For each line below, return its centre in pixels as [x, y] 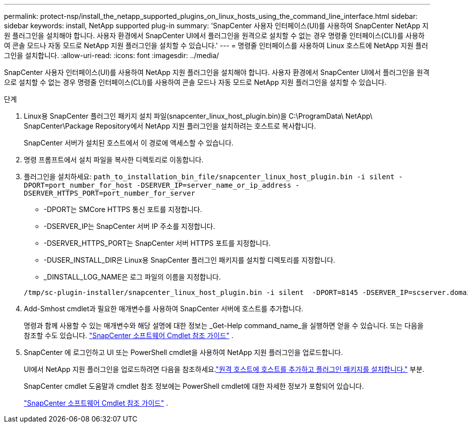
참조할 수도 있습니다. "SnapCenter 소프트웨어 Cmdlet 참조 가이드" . [129, 335]
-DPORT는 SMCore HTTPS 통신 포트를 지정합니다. [123, 209]
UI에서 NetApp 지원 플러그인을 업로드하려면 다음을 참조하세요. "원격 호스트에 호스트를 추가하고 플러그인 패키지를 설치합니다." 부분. [224, 369]
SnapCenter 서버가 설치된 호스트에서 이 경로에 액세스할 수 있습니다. [129, 143]
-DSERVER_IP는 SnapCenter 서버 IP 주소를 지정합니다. [129, 226]
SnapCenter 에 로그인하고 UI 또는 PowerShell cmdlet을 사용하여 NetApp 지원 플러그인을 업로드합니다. [183, 352]
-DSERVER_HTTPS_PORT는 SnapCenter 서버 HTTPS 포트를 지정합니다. [157, 243]
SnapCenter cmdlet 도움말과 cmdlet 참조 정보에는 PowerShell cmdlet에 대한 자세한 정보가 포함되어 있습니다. [194, 386]
